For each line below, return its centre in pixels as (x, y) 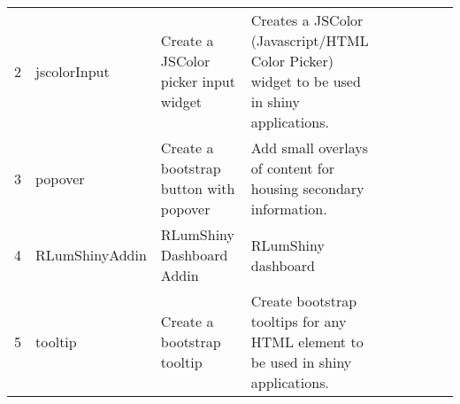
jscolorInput (73, 71)
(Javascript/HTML (310, 40)
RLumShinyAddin (91, 255)
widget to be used (306, 81)
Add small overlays (309, 148)
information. (289, 209)
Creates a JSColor (307, 20)
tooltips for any (299, 321)
